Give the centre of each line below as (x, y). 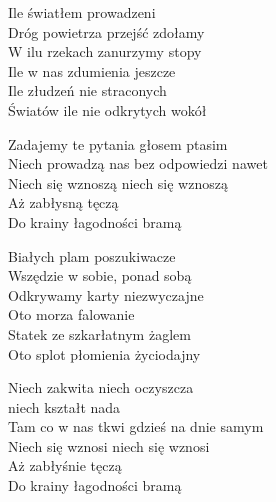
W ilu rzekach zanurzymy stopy (105, 51)
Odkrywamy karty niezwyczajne (106, 294)
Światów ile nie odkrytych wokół (107, 109)
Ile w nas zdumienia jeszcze (92, 70)
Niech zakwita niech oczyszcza (101, 387)
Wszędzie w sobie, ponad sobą (100, 275)
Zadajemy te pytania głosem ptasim (118, 143)
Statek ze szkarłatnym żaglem (99, 333)
